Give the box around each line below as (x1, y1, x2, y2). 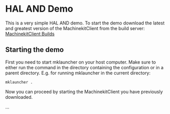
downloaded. (5, 94, 33, 100)
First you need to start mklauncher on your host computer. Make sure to (5, 59, 156, 65)
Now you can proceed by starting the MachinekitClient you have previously (5, 89, 163, 95)
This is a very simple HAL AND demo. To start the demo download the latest (5, 20, 165, 26)
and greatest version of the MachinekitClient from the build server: (5, 25, 145, 31)
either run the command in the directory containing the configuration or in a (5, 64, 164, 70)
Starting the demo (5, 45, 64, 54)
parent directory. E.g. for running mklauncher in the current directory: (5, 70, 151, 76)
